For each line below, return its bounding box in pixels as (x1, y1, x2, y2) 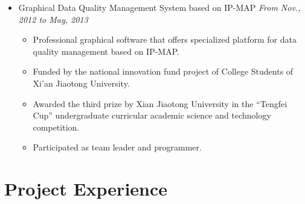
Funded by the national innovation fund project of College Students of (33, 65, 294, 78)
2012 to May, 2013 (18, 13, 88, 25)
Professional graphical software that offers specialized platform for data (33, 33, 297, 46)
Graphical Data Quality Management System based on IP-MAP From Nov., (18, 1, 301, 13)
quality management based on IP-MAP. (33, 45, 179, 57)
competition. (33, 120, 80, 133)
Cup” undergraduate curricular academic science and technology (33, 109, 271, 122)
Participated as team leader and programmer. (33, 141, 202, 153)
